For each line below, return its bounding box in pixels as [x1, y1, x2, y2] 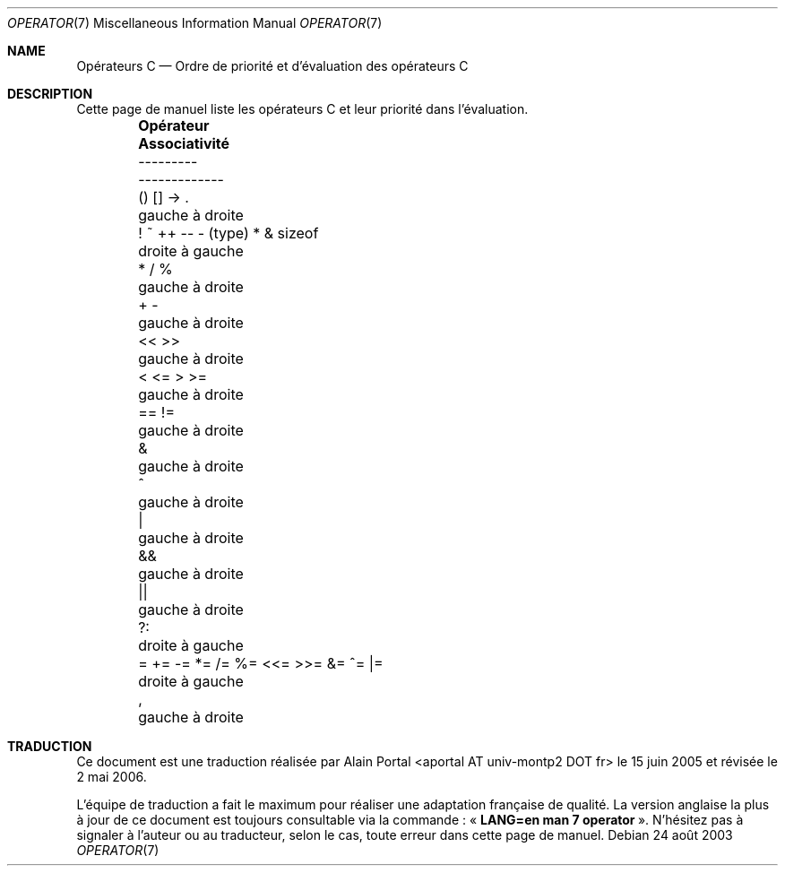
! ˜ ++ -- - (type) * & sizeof [138, 224, 319, 242]
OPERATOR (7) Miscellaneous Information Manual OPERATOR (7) [7, 15, 383, 30]
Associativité [138, 134, 230, 152]
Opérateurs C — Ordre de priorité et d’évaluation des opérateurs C [76, 58, 469, 73]
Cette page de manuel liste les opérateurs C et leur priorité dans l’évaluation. [76, 101, 529, 117]
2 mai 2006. [76, 769, 147, 784]
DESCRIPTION [7, 86, 93, 101]
